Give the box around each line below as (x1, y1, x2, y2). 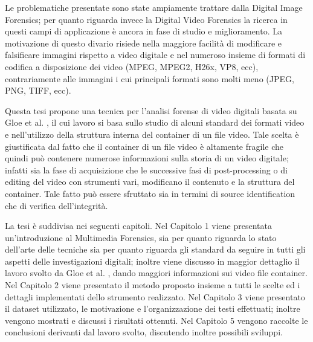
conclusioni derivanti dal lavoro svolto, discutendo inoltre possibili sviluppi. (5, 326, 283, 338)
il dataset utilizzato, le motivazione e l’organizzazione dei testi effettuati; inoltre (5, 302, 300, 315)
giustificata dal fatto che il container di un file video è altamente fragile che (5, 140, 283, 152)
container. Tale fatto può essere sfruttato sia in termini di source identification (5, 187, 295, 199)
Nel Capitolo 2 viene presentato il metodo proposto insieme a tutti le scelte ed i (5, 279, 300, 291)
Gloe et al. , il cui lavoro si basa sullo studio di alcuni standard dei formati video (5, 116, 305, 129)
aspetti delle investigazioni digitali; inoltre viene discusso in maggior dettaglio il (5, 254, 300, 267)
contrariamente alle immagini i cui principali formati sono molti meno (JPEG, (5, 72, 294, 85)
